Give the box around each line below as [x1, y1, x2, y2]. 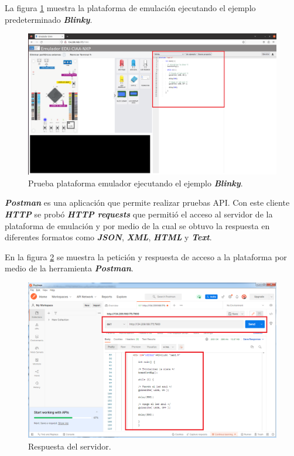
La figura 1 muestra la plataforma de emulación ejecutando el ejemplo [5, 2, 256, 13]
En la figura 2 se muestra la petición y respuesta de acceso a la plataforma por [5, 250, 287, 263]
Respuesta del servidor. [28, 440, 111, 452]
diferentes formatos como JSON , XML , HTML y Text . [5, 231, 212, 243]
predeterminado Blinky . [5, 13, 93, 25]
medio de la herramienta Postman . [5, 262, 134, 274]
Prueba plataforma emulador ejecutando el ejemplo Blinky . [28, 176, 243, 189]
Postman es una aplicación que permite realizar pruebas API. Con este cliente [5, 196, 290, 209]
